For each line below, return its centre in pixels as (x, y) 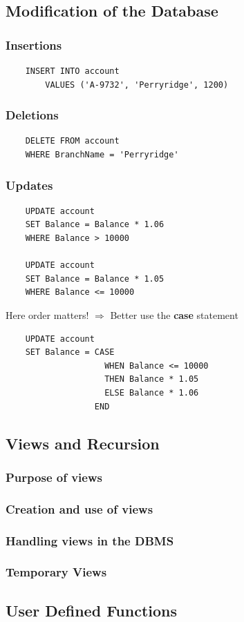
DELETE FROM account (72, 141)
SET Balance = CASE (70, 352)
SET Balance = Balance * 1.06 (95, 225)
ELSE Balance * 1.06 (152, 392)
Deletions (32, 115)
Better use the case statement (174, 314)
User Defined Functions (92, 610)
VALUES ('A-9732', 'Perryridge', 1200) (137, 85)
